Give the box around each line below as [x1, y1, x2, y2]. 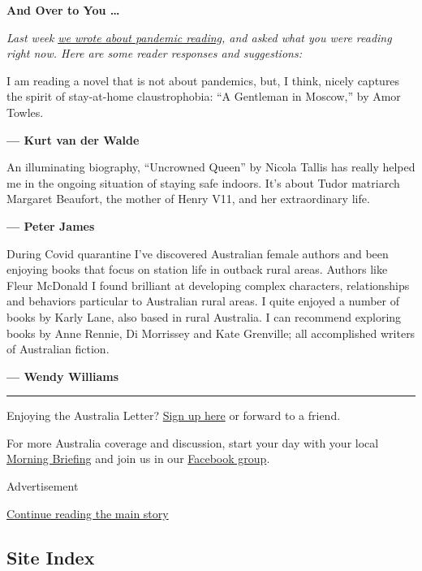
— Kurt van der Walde [6, 131, 140, 148]
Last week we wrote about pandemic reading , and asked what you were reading [6, 28, 392, 45]
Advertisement [6, 478, 79, 495]
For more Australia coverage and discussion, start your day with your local [6, 434, 379, 451]
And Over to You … [6, 2, 120, 18]
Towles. [6, 103, 44, 120]
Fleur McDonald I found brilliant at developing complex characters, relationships [6, 276, 410, 293]
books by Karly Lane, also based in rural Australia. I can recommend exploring [6, 308, 402, 325]
